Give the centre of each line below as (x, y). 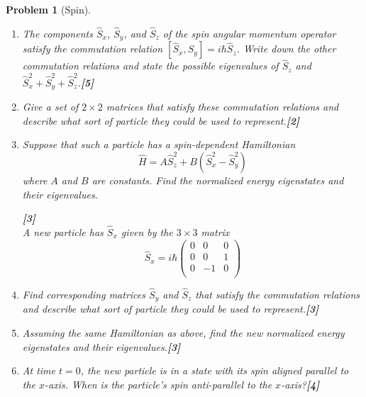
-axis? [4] (300, 384)
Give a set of (50, 107)
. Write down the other (286, 49)
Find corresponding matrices (84, 295)
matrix (215, 232)
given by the (147, 232)
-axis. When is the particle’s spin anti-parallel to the (159, 384)
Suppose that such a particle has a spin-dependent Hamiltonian (159, 144)
